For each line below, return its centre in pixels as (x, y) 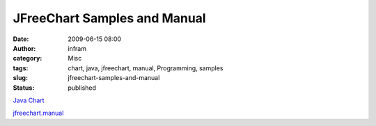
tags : (21, 68)
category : (28, 58)
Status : (24, 88)
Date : (21, 39)
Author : (24, 48)
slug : (20, 78)
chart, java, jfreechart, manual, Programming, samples (146, 68)
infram (77, 48)
